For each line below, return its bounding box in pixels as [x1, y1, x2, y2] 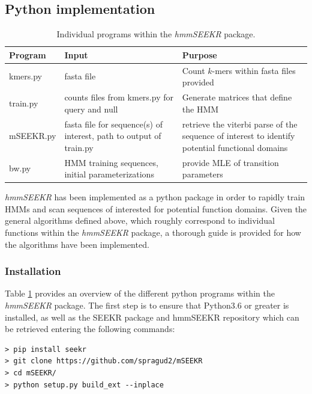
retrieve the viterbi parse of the [182, 117, 298, 130]
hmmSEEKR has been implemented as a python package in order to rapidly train [5, 191, 305, 203]
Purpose [182, 48, 217, 61]
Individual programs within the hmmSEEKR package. [56, 28, 256, 40]
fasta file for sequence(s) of [64, 117, 163, 130]
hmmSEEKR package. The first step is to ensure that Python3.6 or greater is [5, 299, 289, 312]
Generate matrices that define [182, 91, 292, 103]
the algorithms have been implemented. [5, 238, 149, 250]
